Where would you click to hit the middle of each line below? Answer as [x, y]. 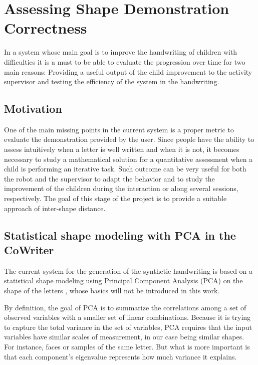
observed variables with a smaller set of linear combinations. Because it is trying [127, 317]
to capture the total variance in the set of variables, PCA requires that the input [128, 327]
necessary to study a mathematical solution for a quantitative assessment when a [128, 159]
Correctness [46, 28]
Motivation [33, 109]
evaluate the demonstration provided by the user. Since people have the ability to [129, 139]
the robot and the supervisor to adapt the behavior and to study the [109, 178]
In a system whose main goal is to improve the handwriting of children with [121, 52]
